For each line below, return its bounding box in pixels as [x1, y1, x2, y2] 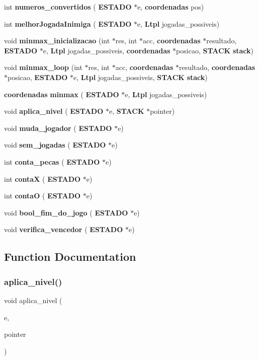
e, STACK [109, 106, 144, 116]
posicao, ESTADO [8, 71, 68, 82]
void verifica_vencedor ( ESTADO [4, 224, 123, 235]
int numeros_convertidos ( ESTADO [4, 2, 132, 12]
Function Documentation [4, 249, 136, 264]
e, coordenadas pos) [137, 2, 204, 12]
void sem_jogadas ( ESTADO [4, 139, 106, 150]
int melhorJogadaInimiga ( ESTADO [4, 18, 132, 29]
